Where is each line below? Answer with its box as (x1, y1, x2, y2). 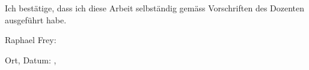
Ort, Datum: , (5, 53, 57, 66)
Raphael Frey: (5, 34, 57, 46)
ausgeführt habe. (5, 13, 67, 26)
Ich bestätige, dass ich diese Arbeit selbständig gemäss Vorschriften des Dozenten (5, 2, 305, 14)
